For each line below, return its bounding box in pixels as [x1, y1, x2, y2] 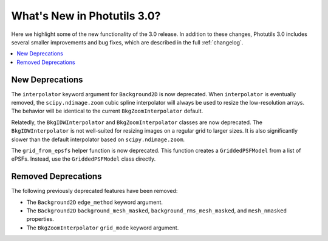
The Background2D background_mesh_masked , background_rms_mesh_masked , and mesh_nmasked [26, 207, 287, 214]
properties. [26, 215, 54, 223]
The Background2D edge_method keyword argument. [26, 198, 163, 206]
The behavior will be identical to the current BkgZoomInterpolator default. [11, 107, 203, 115]
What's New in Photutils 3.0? [11, 9, 161, 23]
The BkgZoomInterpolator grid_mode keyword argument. [26, 224, 179, 231]
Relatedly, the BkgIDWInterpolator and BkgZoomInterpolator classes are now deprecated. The [11, 119, 262, 126]
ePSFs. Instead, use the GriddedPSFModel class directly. [11, 155, 156, 162]
